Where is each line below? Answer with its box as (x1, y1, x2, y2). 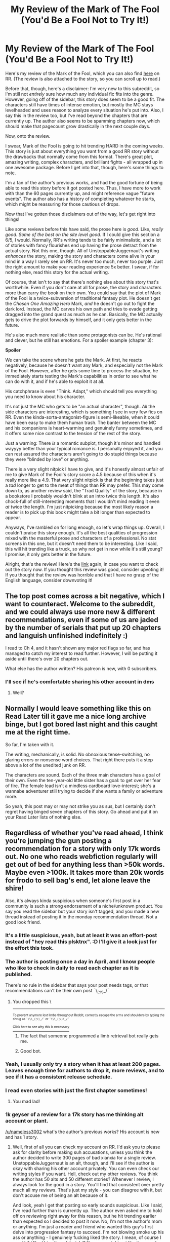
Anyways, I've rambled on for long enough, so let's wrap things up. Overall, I (5, 524, 164, 530)
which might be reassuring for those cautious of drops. (5, 201, 120, 207)
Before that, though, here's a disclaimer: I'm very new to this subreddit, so (5, 85, 160, 92)
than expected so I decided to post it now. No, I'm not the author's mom (12, 1218, 162, 1224)
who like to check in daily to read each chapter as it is (5, 964, 139, 971)
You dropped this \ (12, 998, 52, 1004)
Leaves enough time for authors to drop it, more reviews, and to (5, 1067, 164, 1074)
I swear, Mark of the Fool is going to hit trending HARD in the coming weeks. (5, 143, 164, 149)
